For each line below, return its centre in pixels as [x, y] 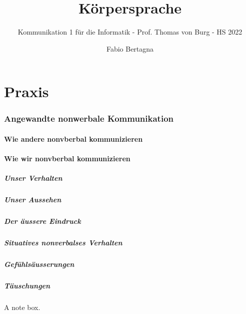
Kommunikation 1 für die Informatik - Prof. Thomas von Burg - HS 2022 [130, 32]
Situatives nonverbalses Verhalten [63, 243]
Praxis [26, 91]
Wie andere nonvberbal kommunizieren [73, 138]
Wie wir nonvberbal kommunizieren [67, 159]
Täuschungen [27, 286]
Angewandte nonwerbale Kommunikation [89, 118]
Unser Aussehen [33, 200]
